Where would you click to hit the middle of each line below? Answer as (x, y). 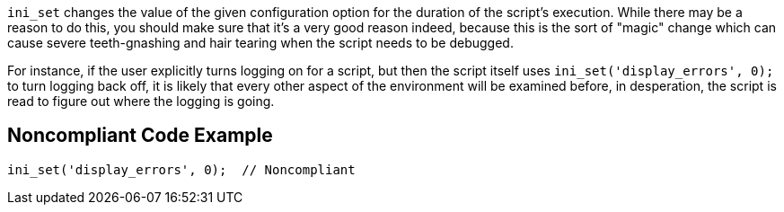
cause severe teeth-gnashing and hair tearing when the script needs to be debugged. (260, 43)
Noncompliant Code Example (140, 136)
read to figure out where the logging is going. (141, 101)
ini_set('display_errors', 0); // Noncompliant (181, 169)
